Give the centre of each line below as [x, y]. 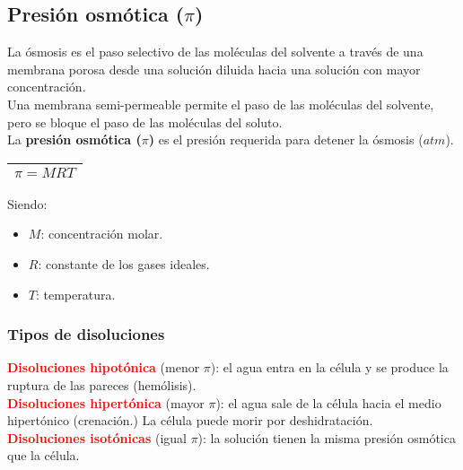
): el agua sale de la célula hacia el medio [328, 402]
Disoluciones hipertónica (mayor [106, 402]
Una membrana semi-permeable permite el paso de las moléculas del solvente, [221, 104]
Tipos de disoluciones [86, 334]
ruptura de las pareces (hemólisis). [102, 384]
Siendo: [27, 203]
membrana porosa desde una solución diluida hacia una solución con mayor [214, 69]
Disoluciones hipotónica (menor [104, 367]
